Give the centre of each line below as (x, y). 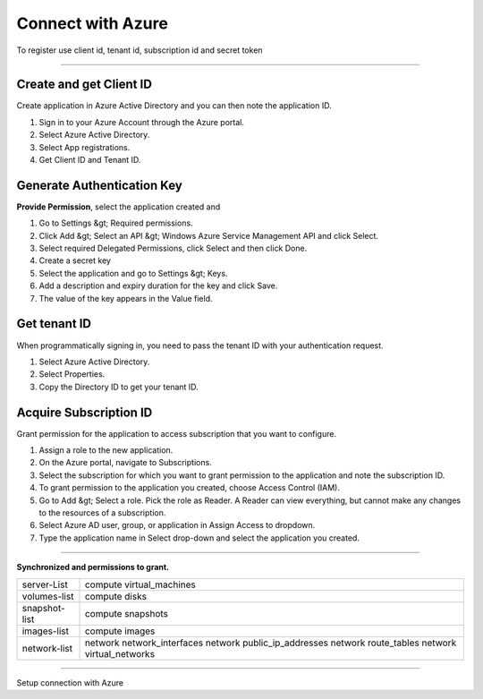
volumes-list (48, 596)
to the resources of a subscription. (102, 512)
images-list (45, 631)
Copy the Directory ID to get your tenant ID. (119, 387)
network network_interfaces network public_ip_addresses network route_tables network (271, 643)
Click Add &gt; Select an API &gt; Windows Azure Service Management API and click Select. (209, 235)
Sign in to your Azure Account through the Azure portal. (142, 122)
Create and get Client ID (84, 85)
